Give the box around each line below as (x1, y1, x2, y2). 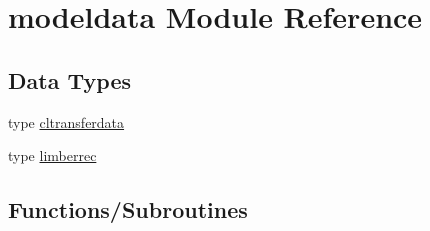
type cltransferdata (8, 111, 125, 132)
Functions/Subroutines (8, 194, 248, 225)
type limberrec (8, 145, 97, 166)
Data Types (8, 64, 131, 95)
